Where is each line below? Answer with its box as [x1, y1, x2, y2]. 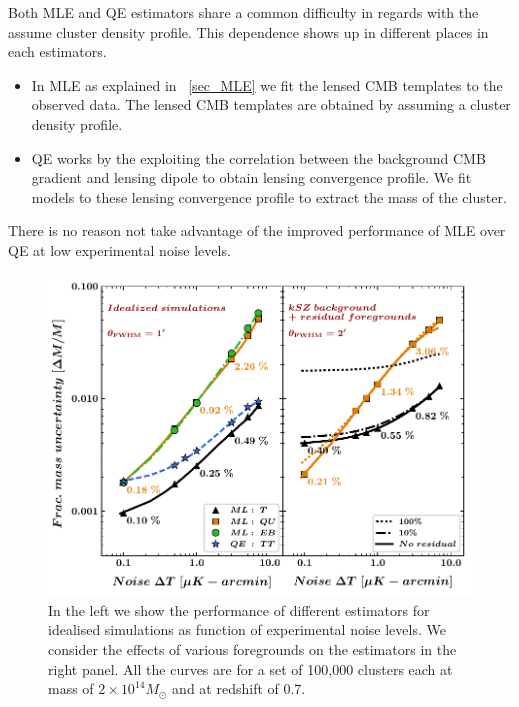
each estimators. [8, 41, 107, 62]
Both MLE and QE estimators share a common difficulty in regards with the [8, 2, 479, 22]
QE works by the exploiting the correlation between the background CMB [31, 147, 486, 168]
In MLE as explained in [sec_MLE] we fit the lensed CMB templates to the [31, 74, 503, 95]
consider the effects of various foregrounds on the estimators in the [48, 639, 457, 660]
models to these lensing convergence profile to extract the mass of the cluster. [31, 186, 507, 207]
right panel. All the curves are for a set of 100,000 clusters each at [48, 658, 453, 679]
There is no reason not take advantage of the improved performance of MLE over [8, 220, 506, 241]
